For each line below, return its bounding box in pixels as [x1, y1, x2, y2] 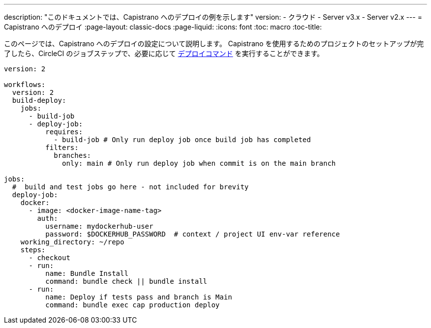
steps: [20, 246, 46, 254]
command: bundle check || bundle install [45, 277, 208, 285]
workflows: [4, 81, 46, 89]
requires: [45, 128, 83, 136]
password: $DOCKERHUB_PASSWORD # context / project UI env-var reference [45, 230, 340, 238]
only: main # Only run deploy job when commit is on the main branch [62, 159, 336, 167]
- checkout [29, 254, 70, 262]
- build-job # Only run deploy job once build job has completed [54, 136, 311, 144]
